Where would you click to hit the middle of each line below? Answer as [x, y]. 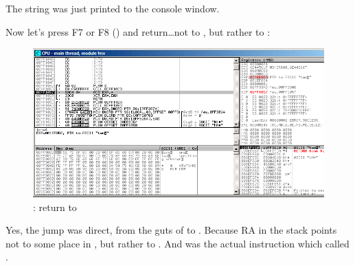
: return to [55, 207]
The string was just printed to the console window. [113, 8]
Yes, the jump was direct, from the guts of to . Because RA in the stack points [171, 230]
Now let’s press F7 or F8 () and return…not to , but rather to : [138, 31]
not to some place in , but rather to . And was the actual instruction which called [177, 243]
